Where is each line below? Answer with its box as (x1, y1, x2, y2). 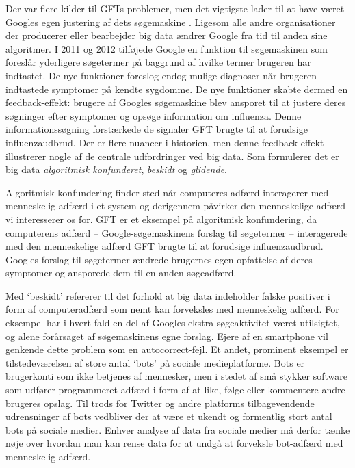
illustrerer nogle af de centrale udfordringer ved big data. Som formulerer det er (5, 148, 339, 163)
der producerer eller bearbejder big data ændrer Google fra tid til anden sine (5, 28, 328, 42)
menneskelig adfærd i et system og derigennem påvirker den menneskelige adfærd (5, 198, 346, 213)
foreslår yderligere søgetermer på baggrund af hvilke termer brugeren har (5, 55, 311, 69)
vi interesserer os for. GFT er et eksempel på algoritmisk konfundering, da (5, 211, 317, 226)
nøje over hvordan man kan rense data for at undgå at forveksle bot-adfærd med (5, 436, 343, 450)
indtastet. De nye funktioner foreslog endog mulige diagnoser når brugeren (5, 68, 317, 82)
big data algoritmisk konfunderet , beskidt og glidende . (5, 162, 227, 177)
